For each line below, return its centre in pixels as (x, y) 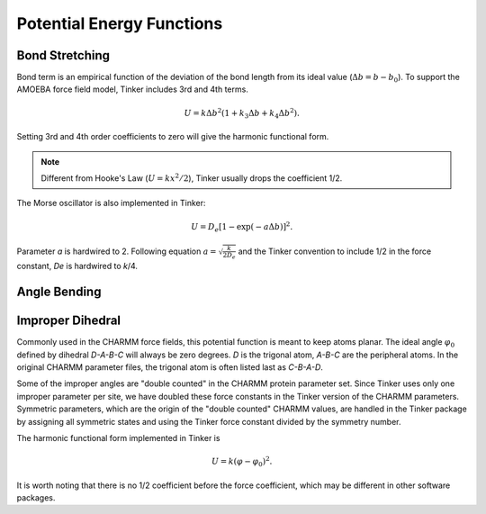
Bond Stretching (63, 55)
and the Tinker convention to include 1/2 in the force (335, 251)
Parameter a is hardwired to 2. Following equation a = (117, 251)
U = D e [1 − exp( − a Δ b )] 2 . (242, 227)
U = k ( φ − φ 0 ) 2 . (242, 461)
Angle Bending (59, 292)
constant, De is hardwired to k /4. (77, 266)
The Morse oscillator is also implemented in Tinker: (111, 203)
